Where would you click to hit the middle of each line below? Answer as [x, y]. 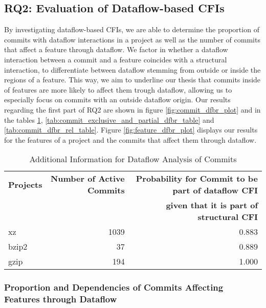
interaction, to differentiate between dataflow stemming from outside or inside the [132, 69]
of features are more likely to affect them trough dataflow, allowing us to [118, 89]
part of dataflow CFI [215, 190]
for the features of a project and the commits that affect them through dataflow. [130, 139]
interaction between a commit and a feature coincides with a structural [116, 59]
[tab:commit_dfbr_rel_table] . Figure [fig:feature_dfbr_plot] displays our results [131, 130]
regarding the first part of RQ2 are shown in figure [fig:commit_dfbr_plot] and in [132, 109]
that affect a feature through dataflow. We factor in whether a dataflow [116, 49]
